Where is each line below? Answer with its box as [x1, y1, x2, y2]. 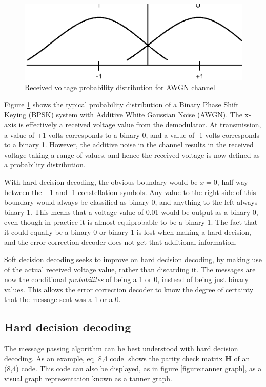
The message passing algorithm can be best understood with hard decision [4, 343, 238, 354]
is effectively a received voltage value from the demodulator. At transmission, [18, 119, 261, 130]
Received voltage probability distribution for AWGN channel [25, 82, 215, 93]
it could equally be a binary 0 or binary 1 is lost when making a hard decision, [4, 226, 251, 237]
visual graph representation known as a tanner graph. [4, 373, 172, 384]
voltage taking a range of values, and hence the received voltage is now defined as [4, 149, 260, 160]
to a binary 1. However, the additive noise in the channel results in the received [4, 139, 254, 150]
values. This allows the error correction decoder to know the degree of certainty [4, 284, 254, 294]
